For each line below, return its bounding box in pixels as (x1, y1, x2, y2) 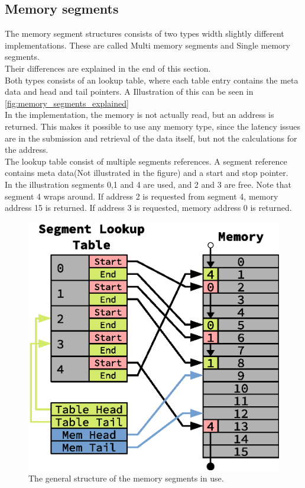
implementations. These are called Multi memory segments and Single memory (5, 38, 290, 51)
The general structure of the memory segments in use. (28, 472, 224, 484)
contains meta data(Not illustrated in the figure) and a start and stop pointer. (5, 166, 288, 179)
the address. (5, 143, 48, 156)
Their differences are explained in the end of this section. (5, 62, 211, 74)
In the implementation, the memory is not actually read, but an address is (5, 108, 274, 121)
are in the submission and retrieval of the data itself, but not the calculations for (5, 131, 297, 144)
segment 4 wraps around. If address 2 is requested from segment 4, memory (5, 190, 278, 202)
